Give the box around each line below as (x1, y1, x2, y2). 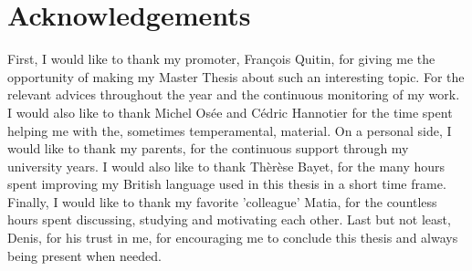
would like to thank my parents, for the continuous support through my (7, 139, 409, 158)
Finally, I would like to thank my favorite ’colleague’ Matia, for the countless (7, 192, 437, 211)
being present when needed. (7, 245, 162, 265)
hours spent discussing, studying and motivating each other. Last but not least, (7, 210, 451, 229)
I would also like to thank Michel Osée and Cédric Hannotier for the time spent (7, 102, 453, 121)
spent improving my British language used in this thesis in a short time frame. (7, 174, 446, 193)
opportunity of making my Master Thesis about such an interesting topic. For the (7, 67, 465, 86)
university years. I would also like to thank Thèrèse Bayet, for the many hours (7, 156, 446, 175)
